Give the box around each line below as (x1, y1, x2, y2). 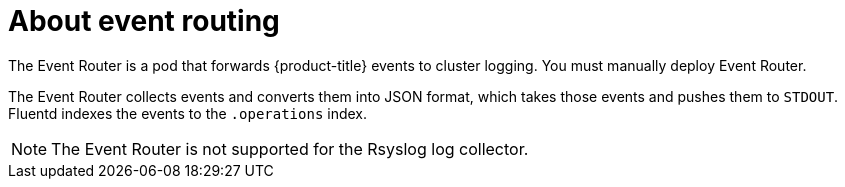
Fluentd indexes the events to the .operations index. (8, 104, 368, 122)
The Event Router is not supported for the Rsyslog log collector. (51, 138, 529, 159)
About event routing (8, 4, 280, 38)
